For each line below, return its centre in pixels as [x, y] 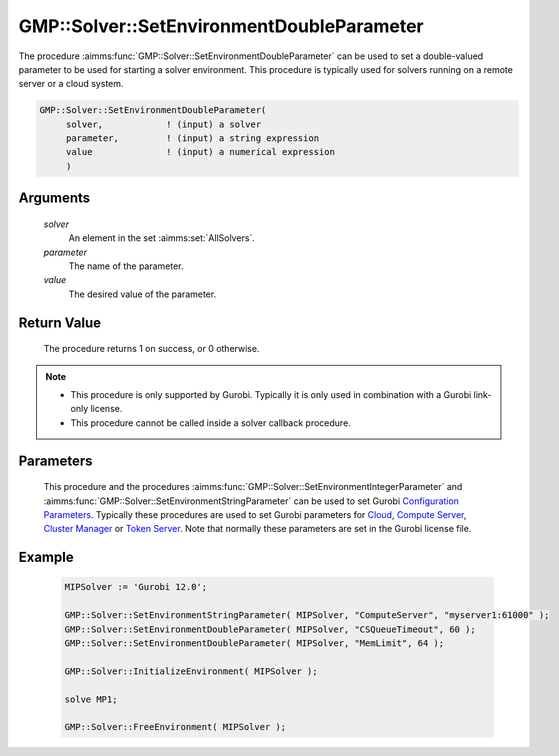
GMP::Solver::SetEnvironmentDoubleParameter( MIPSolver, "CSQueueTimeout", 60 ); [270, 629]
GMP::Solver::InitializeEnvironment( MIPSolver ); [191, 671]
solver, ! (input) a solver [163, 124]
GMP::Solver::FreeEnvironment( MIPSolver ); [175, 727]
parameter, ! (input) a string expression [192, 138]
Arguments [54, 198]
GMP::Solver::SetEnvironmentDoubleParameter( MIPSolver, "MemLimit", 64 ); [254, 643]
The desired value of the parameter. [142, 294]
